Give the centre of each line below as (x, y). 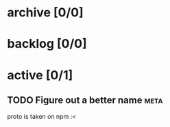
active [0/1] (40, 75)
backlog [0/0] (47, 44)
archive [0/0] (45, 13)
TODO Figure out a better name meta (85, 100)
